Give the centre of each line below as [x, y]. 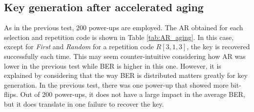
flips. [11, 94]
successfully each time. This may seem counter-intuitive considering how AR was [125, 56]
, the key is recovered [218, 47]
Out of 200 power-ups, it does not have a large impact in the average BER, [133, 94]
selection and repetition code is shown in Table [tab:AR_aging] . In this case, [119, 37]
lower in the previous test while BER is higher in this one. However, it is [113, 65]
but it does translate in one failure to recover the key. [84, 103]
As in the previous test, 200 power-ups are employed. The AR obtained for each [124, 28]
